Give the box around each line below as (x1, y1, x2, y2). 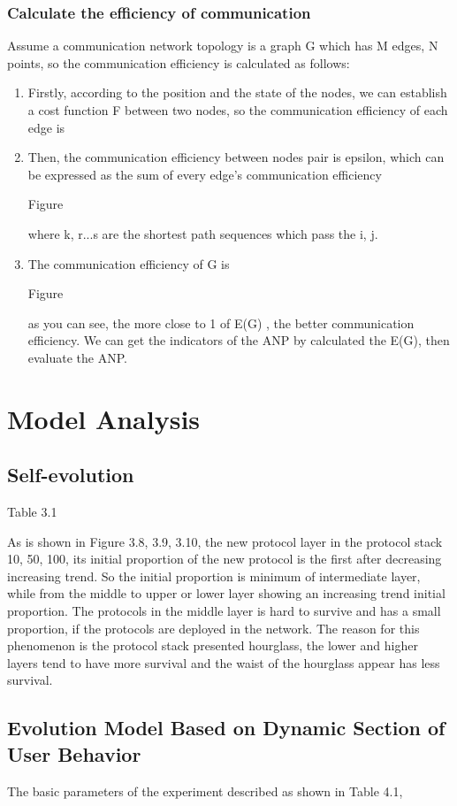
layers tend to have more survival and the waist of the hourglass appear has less (7, 653, 440, 672)
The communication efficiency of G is (27, 254, 230, 273)
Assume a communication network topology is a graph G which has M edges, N (7, 36, 438, 55)
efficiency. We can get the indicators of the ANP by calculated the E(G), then (27, 331, 450, 349)
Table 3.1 (7, 503, 57, 521)
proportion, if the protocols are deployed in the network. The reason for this (7, 618, 420, 637)
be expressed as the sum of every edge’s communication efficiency (27, 165, 382, 183)
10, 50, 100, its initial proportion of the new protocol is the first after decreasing (7, 549, 442, 568)
